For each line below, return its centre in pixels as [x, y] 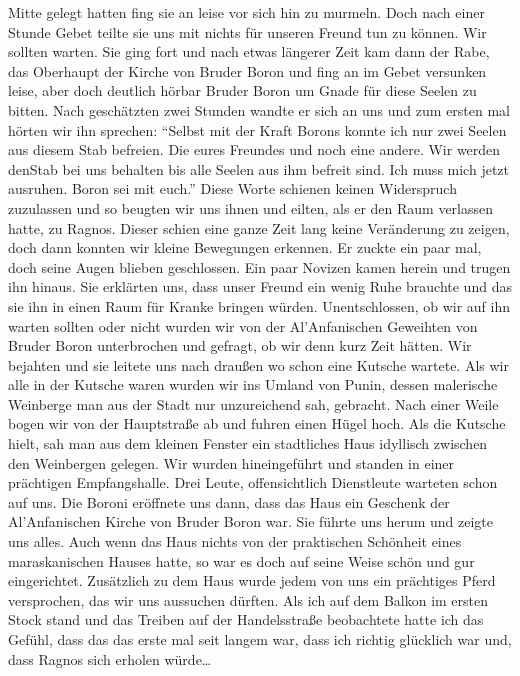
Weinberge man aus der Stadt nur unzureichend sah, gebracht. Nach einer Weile [253, 403]
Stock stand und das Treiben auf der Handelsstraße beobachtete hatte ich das [246, 619]
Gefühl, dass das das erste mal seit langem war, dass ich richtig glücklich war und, [260, 639]
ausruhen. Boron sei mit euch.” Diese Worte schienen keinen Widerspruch [232, 188]
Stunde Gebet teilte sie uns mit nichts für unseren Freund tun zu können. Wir [247, 31]
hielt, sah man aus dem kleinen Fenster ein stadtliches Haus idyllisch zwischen [248, 443]
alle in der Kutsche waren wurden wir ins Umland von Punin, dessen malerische [253, 384]
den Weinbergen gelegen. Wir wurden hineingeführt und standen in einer [231, 462]
